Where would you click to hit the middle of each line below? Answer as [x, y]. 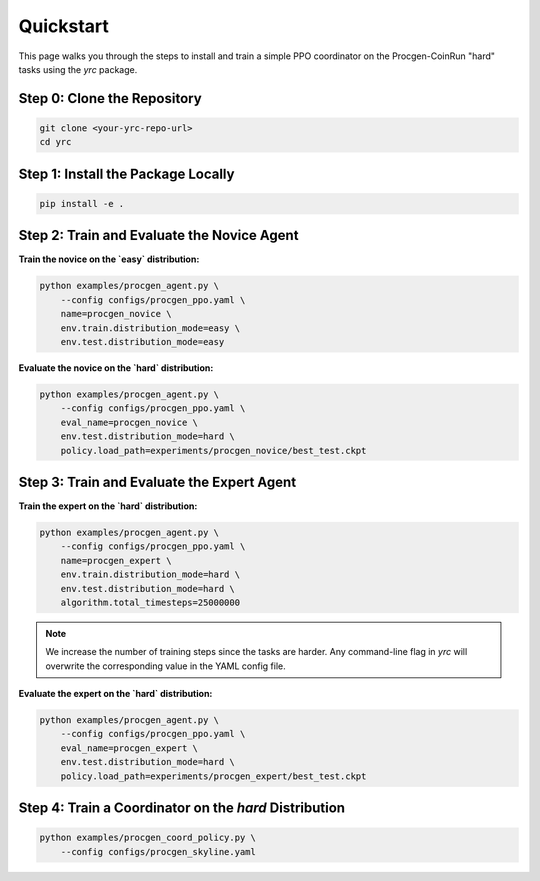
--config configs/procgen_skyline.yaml [158, 851]
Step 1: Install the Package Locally [126, 173]
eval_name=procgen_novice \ [129, 422]
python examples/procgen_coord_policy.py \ [148, 838]
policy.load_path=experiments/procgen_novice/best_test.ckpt [213, 450]
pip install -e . [82, 203]
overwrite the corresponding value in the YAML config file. [166, 666]
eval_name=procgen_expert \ [129, 748]
